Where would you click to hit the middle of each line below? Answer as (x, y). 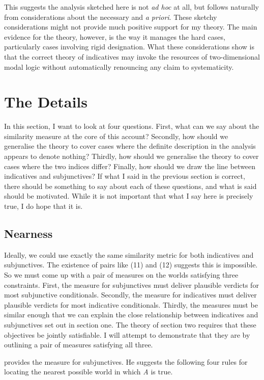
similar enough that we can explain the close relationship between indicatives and (131, 315)
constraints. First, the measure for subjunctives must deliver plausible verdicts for (131, 284)
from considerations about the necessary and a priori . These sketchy (111, 17)
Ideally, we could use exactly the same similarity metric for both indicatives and (129, 254)
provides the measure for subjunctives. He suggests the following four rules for (126, 361)
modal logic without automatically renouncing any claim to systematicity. (119, 66)
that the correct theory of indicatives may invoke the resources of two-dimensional (132, 56)
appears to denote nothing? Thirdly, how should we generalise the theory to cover (131, 156)
